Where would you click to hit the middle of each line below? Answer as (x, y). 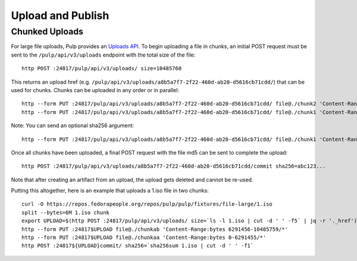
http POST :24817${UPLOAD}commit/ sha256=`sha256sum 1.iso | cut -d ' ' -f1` (138, 246)
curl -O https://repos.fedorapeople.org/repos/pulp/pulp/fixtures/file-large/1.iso (147, 204)
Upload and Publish (60, 15)
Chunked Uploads (47, 32)
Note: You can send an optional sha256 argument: (73, 125)
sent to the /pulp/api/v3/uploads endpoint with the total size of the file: (103, 55)
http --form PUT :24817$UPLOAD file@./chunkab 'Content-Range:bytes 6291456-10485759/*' (155, 229)
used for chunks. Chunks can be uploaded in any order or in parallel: (95, 90)
